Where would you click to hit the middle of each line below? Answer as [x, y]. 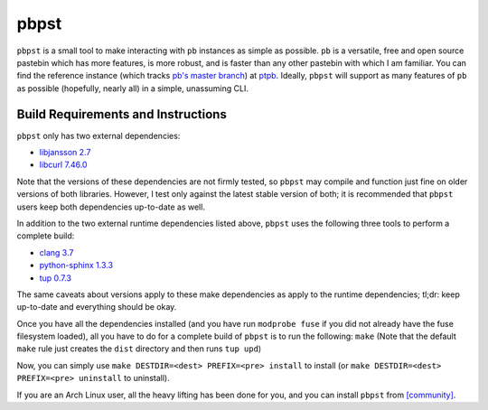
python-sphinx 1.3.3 [76, 266]
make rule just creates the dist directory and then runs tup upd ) [139, 349]
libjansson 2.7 [65, 153]
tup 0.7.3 [56, 278]
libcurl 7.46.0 [63, 165]
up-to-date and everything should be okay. [97, 307]
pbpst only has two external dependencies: [99, 135]
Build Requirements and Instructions [122, 114]
